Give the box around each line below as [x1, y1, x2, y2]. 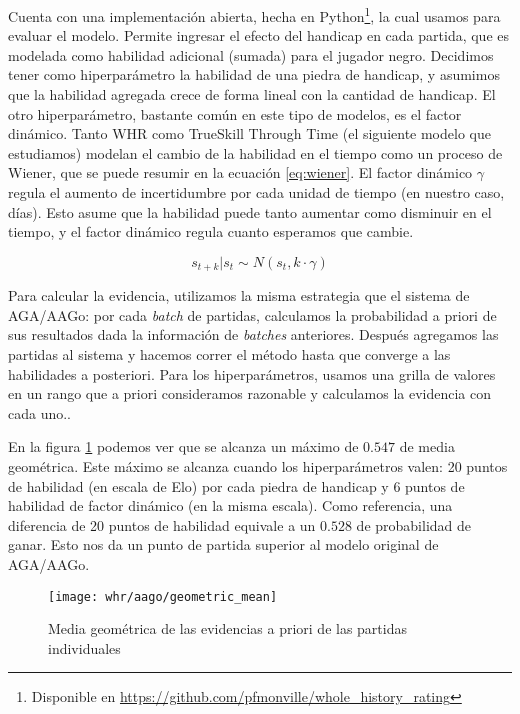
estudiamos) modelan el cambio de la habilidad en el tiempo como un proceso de [8, 142, 503, 163]
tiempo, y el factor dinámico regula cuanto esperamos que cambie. [8, 221, 414, 242]
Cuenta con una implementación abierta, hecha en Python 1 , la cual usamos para [8, 3, 501, 26]
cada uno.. [8, 402, 72, 423]
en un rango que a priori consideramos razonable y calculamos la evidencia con [8, 383, 492, 404]
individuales [48, 637, 121, 658]
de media [399, 436, 455, 457]
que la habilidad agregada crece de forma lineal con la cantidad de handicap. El [8, 84, 496, 105]
